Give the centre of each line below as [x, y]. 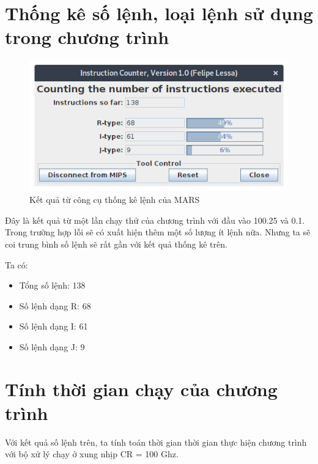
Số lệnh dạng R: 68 [55, 305]
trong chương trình [87, 37]
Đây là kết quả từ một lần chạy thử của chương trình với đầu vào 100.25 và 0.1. [155, 220]
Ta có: [17, 264]
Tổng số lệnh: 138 [52, 285]
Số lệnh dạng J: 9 [52, 346]
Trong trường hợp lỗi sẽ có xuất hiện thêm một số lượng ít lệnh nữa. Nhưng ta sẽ [158, 232]
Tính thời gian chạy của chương [141, 389]
